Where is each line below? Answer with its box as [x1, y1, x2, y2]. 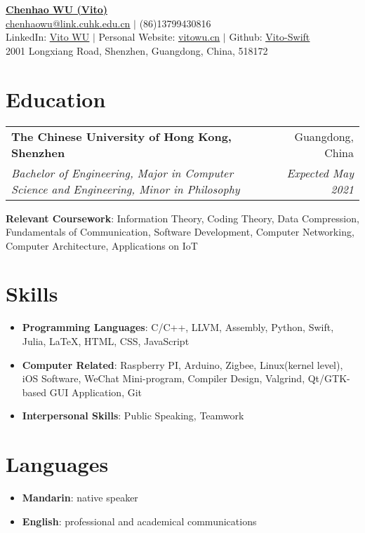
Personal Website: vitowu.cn [98, 29, 220, 44]
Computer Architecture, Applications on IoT [6, 238, 198, 252]
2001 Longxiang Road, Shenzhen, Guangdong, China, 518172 [6, 43, 268, 58]
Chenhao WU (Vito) [6, 2, 107, 16]
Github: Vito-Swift [229, 29, 310, 44]
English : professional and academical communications [22, 513, 257, 528]
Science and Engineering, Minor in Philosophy [11, 180, 240, 197]
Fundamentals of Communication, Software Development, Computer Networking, [6, 224, 354, 239]
